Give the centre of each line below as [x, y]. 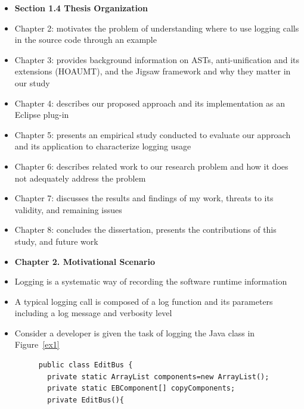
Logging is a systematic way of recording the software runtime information [151, 281]
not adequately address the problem [80, 178]
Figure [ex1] [37, 344]
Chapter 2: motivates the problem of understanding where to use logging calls [157, 28]
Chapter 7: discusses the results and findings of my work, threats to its [144, 198]
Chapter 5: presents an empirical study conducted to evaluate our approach [153, 134]
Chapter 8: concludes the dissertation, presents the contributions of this [145, 230]
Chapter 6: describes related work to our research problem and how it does [151, 166]
